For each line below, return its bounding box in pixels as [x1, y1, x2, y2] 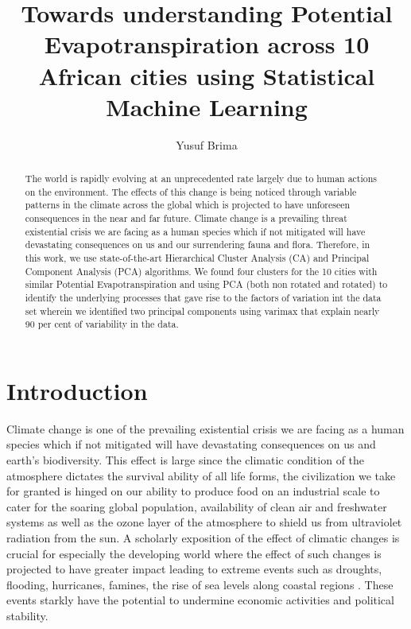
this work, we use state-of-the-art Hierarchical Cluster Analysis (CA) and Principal [25, 251, 370, 265]
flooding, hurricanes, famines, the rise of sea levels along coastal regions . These [6, 576, 394, 592]
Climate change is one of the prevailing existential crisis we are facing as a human [6, 420, 405, 437]
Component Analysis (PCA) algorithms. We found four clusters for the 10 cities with [25, 264, 378, 278]
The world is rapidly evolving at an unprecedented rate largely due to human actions [25, 172, 378, 185]
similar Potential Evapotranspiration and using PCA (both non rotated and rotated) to [25, 278, 388, 291]
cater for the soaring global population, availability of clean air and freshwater [6, 498, 387, 514]
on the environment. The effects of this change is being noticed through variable [25, 184, 357, 198]
